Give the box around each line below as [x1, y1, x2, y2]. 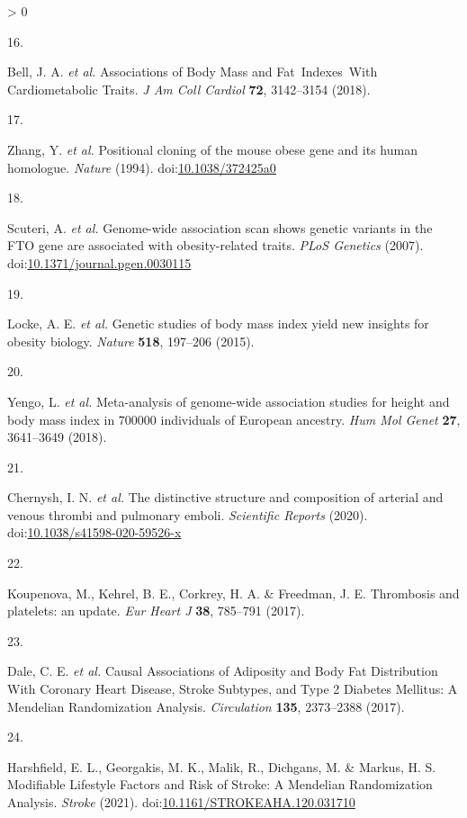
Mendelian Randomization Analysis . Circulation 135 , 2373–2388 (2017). [7, 697, 405, 715]
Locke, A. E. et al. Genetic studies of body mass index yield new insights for [7, 314, 429, 333]
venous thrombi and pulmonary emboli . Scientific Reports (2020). [7, 505, 368, 524]
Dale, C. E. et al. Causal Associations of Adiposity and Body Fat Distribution [7, 661, 438, 680]
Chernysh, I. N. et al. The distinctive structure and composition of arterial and [7, 488, 444, 507]
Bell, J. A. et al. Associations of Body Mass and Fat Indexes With [7, 62, 378, 81]
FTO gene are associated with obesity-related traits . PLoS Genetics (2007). [7, 236, 424, 255]
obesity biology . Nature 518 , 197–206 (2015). [7, 331, 255, 350]
